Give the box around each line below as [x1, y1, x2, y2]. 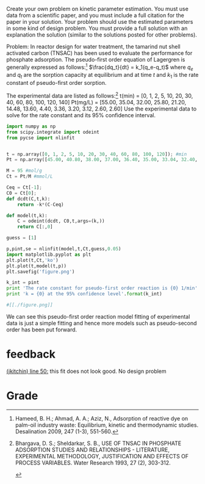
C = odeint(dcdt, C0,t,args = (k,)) [17, 218, 105, 225]
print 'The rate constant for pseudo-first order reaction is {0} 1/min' [6, 285, 198, 292]
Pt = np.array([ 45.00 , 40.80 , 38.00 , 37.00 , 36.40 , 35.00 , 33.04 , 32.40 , [6, 157, 198, 163]
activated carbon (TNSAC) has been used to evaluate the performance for [6, 49, 193, 57]
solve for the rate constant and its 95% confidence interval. [6, 111, 156, 118]
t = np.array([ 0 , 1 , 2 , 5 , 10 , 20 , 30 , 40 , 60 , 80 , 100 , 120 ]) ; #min [6, 151, 187, 157]
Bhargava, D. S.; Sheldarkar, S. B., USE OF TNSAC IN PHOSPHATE [15, 439, 182, 447]
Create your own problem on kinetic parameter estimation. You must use [6, 5, 189, 12]
